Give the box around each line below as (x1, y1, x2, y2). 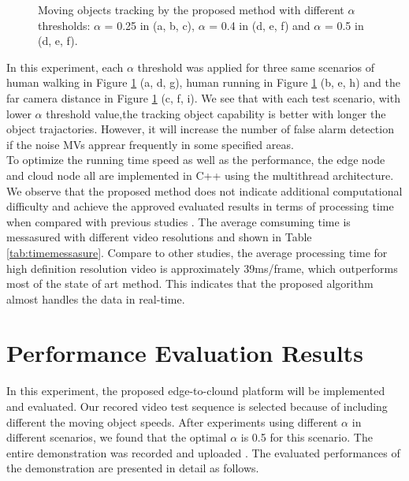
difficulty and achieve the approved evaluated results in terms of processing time (6, 198, 394, 214)
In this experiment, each (6, 58, 124, 75)
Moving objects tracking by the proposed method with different (38, 2, 344, 17)
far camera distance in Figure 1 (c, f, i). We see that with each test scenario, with (6, 89, 400, 106)
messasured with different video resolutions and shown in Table (6, 229, 312, 245)
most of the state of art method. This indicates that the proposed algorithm (6, 275, 374, 292)
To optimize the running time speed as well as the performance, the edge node (6, 151, 385, 168)
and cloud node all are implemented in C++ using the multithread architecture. (6, 166, 394, 183)
